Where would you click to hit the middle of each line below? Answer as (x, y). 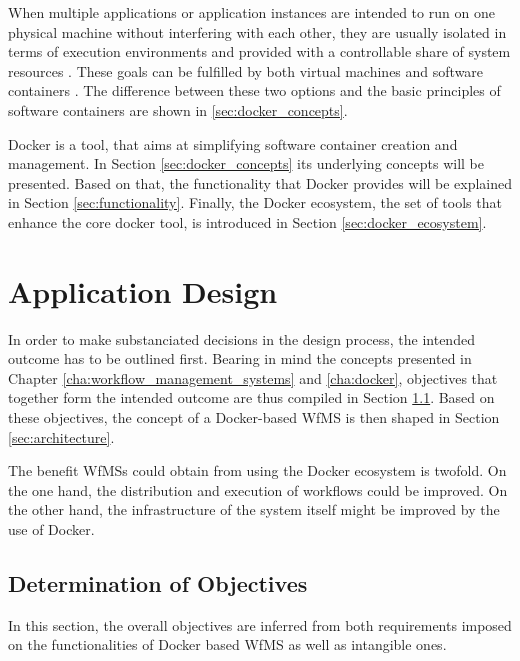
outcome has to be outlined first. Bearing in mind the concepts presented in (240, 358)
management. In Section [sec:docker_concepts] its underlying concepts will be (246, 163)
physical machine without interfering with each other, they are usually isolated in (257, 31)
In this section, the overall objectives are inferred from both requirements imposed (260, 624)
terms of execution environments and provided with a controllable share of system (259, 51)
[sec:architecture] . (61, 436)
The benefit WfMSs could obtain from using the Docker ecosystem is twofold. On (257, 470)
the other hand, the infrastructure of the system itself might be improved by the (254, 509)
